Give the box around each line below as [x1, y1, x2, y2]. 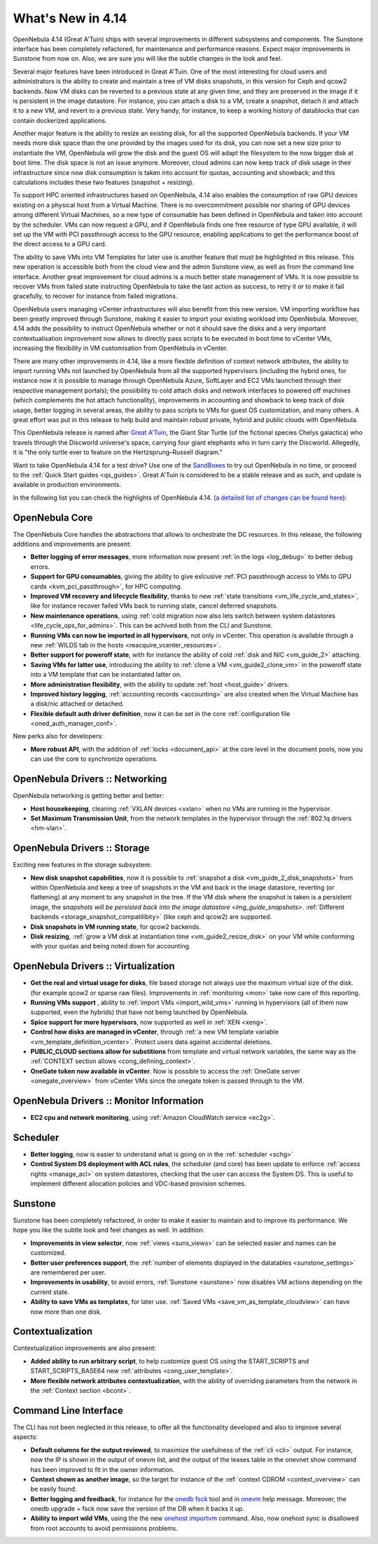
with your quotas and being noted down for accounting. [30, 942, 191, 950]
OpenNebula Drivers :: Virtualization [13, 960, 175, 972]
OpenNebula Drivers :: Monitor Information [13, 1095, 204, 1107]
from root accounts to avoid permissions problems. [30, 1524, 178, 1532]
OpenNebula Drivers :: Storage [13, 842, 150, 854]
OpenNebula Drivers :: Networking [13, 773, 167, 785]
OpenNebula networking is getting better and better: [13, 792, 164, 800]
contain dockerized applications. [13, 116, 108, 125]
